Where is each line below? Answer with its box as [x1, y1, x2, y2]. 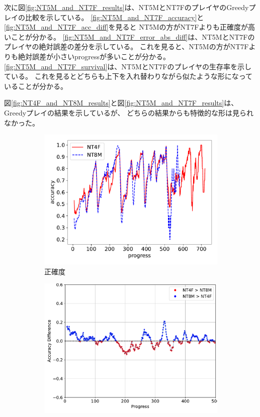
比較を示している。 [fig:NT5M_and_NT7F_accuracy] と [25, 12, 204, 22]
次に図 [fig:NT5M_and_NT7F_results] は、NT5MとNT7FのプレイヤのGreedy [4, 2, 249, 12]
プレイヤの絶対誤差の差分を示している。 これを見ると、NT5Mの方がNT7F [4, 41, 249, 52]
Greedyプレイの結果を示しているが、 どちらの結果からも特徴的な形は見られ [4, 107, 254, 118]
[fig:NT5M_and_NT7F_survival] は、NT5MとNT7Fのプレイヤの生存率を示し [4, 61, 252, 71]
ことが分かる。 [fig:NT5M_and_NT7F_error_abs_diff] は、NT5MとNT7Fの [11, 31, 255, 42]
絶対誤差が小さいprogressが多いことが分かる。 [18, 51, 170, 61]
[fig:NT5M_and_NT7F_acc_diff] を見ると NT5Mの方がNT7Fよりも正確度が [4, 22, 248, 32]
